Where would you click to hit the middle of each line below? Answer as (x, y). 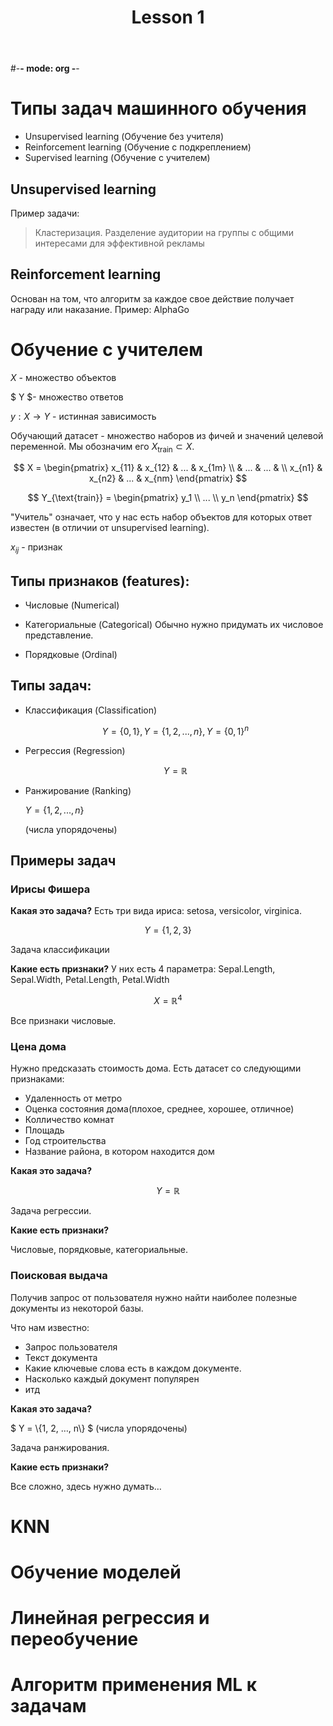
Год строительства (65, 1141)
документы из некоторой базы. (77, 1308)
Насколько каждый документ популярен (112, 1378)
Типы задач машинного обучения (158, 108)
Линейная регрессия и (110, 1618)
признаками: (37, 1079)
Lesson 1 (168, 17)
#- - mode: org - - (45, 68)
